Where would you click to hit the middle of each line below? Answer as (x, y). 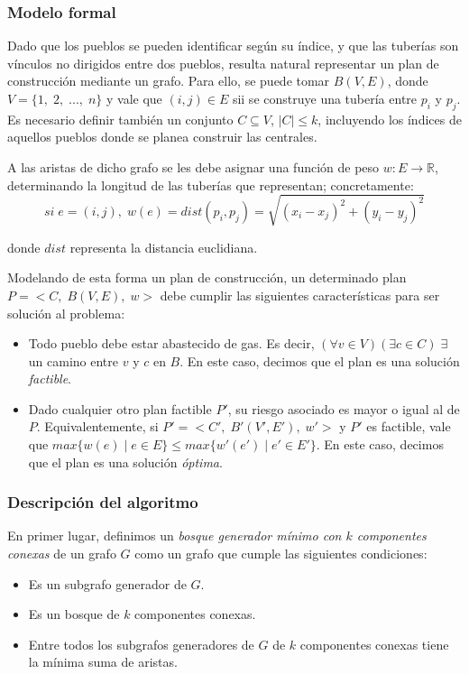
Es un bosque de (74, 614)
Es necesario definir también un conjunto (120, 119)
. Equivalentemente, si (97, 426)
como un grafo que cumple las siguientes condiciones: (281, 554)
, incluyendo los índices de (390, 119)
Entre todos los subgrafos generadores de (141, 644)
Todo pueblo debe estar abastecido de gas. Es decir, (171, 343)
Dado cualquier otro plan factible (120, 408)
